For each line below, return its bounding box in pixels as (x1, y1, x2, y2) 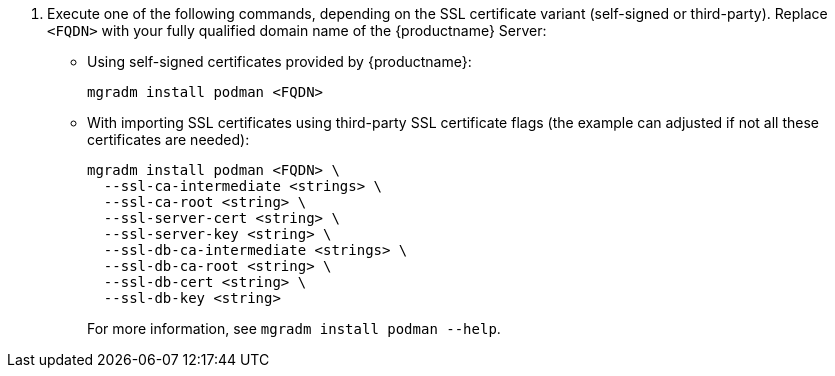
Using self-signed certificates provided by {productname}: (87, 53, 472, 70)
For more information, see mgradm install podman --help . (87, 320, 501, 337)
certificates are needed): (87, 131, 250, 148)
